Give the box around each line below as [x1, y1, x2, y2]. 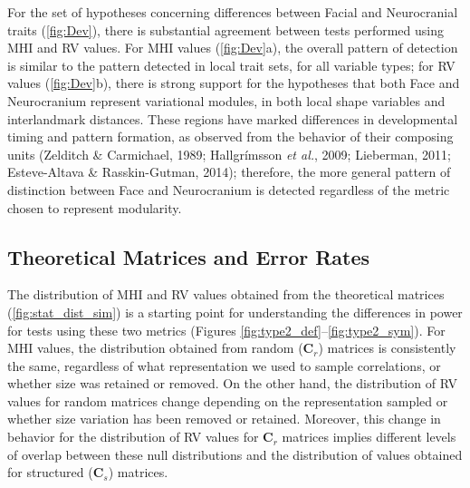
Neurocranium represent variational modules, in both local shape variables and [7, 91, 446, 110]
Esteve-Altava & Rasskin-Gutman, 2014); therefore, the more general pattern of [7, 162, 451, 181]
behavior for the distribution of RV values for [7, 427, 259, 446]
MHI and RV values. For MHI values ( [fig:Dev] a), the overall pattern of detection [7, 38, 458, 57]
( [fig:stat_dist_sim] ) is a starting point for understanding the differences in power [7, 302, 463, 321]
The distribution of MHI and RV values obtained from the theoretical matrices [7, 285, 445, 304]
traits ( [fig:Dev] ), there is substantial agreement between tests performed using [7, 20, 444, 39]
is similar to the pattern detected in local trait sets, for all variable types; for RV [7, 55, 456, 74]
